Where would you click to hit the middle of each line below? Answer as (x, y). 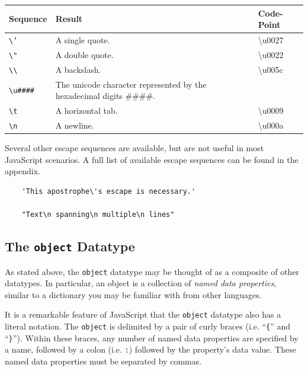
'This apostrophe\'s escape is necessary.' (109, 191)
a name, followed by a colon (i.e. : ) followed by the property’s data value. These (150, 349)
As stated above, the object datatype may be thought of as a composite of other (152, 271)
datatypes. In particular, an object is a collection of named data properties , (141, 283)
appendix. (23, 171)
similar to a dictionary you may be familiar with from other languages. (133, 294)
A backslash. (78, 69)
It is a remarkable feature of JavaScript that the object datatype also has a (143, 314)
